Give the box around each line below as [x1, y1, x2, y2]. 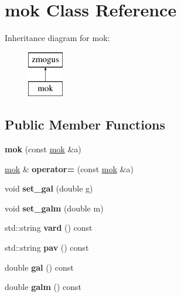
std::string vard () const [5, 221, 93, 234]
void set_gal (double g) [5, 182, 93, 194]
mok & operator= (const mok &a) [5, 162, 134, 175]
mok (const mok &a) [5, 143, 81, 155]
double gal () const [5, 261, 74, 273]
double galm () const [5, 281, 82, 293]
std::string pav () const [5, 241, 89, 254]
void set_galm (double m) [5, 202, 104, 214]
